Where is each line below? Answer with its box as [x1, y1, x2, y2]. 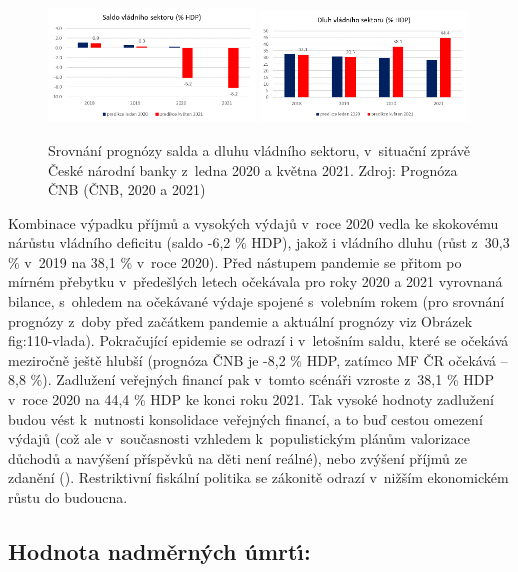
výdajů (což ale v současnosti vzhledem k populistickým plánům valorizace [8, 428, 470, 449]
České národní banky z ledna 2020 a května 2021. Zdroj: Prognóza [48, 159, 458, 180]
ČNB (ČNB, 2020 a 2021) [48, 179, 206, 200]
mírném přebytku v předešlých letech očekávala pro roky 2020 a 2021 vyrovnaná [8, 271, 503, 292]
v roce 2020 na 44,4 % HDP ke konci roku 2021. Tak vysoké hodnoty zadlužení [8, 389, 494, 410]
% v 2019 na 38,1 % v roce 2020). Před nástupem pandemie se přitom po [8, 251, 462, 272]
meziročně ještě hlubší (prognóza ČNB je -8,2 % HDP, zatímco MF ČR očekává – [8, 349, 508, 370]
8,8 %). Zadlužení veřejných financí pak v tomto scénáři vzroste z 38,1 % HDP [8, 369, 494, 390]
